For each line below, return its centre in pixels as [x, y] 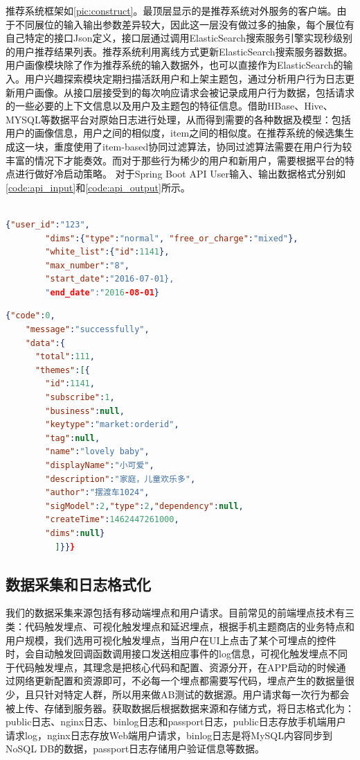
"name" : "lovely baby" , [97, 452]
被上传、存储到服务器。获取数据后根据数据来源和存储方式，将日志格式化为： [180, 708]
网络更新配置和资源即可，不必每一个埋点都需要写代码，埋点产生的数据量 [180, 681]
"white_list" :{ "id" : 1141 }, [107, 252]
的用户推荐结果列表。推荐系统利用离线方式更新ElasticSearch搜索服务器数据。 [179, 51]
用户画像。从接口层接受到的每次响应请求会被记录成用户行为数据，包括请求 [184, 92]
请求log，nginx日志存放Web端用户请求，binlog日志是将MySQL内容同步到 [169, 735]
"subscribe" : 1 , [80, 398]
